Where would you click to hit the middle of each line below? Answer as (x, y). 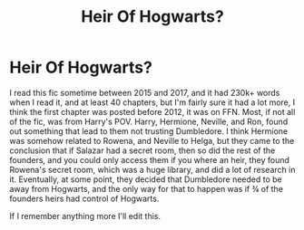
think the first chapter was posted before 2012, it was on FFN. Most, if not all (152, 111)
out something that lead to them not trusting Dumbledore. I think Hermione (149, 131)
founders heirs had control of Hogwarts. (84, 198)
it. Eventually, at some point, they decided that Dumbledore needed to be (146, 179)
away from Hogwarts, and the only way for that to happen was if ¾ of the (147, 188)
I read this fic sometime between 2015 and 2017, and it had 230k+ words (145, 92)
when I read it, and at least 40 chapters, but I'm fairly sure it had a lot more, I (152, 102)
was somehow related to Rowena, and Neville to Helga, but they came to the (152, 140)
